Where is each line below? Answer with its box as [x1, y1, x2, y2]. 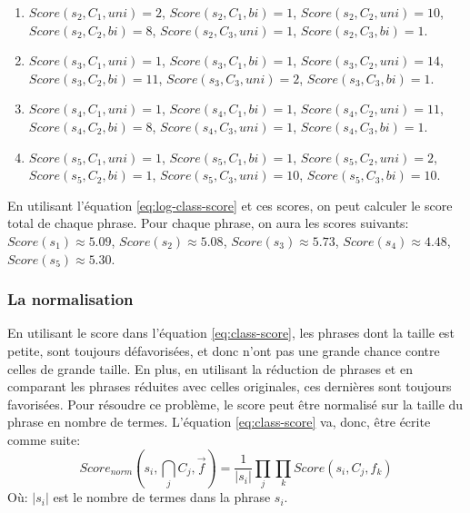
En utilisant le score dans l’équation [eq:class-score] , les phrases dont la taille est [7, 323, 455, 342]
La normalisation [7, 288, 134, 311]
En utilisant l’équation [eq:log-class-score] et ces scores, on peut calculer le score [7, 195, 453, 214]
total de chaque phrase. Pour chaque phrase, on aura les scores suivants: [7, 213, 409, 232]
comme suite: [7, 429, 81, 449]
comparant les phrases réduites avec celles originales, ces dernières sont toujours [7, 377, 452, 396]
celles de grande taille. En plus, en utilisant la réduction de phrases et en [7, 359, 413, 378]
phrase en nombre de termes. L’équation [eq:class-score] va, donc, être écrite [7, 412, 431, 431]
